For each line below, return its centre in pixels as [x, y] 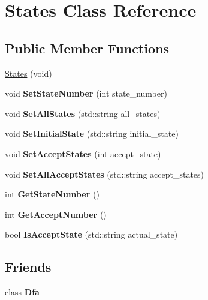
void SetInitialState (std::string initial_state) [92, 133]
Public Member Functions [87, 48]
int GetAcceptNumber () [56, 214]
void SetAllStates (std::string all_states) [83, 113]
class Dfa [22, 292]
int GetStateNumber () [52, 194]
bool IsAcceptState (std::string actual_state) [91, 234]
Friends [28, 267]
